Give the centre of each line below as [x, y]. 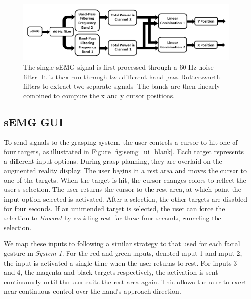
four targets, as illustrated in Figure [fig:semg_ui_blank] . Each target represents [124, 151]
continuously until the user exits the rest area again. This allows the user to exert [125, 281]
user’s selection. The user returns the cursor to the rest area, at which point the [123, 189]
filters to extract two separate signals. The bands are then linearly [122, 86]
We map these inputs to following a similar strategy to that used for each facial [122, 244]
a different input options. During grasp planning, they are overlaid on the [113, 161]
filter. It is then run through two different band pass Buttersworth [122, 76]
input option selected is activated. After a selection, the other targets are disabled [126, 199]
